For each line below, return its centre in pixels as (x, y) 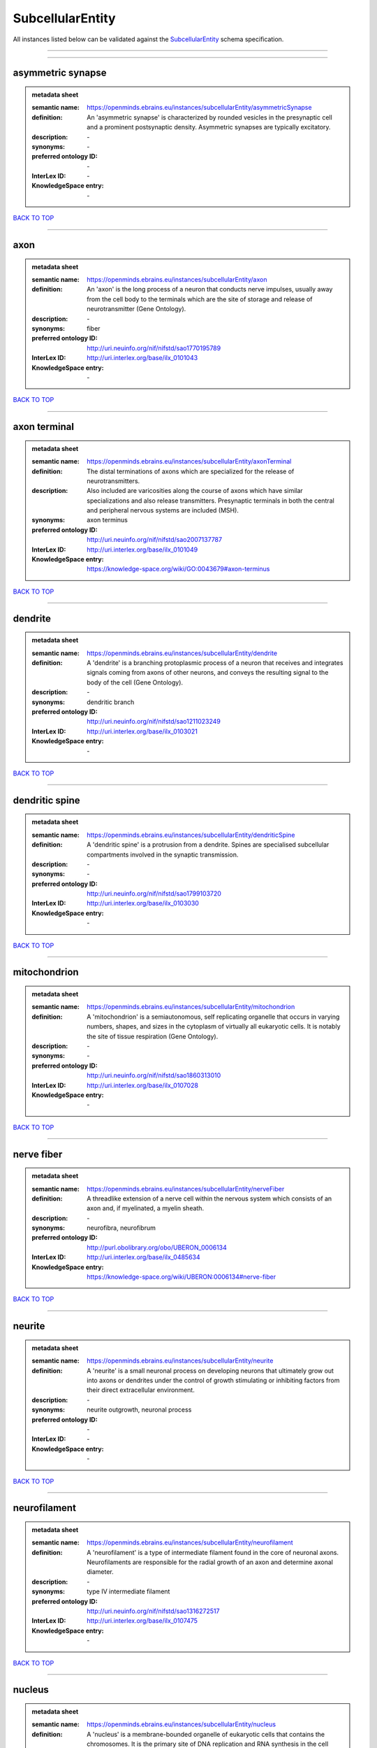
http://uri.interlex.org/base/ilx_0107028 (143, 1085)
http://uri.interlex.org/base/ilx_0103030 (143, 903)
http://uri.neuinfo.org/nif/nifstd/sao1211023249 (154, 722)
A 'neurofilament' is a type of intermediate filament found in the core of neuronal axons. (213, 1552)
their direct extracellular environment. (141, 1390)
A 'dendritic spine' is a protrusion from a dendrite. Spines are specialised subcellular (208, 845)
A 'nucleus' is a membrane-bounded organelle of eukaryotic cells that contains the (206, 1734)
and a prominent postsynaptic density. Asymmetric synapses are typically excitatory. (209, 127)
